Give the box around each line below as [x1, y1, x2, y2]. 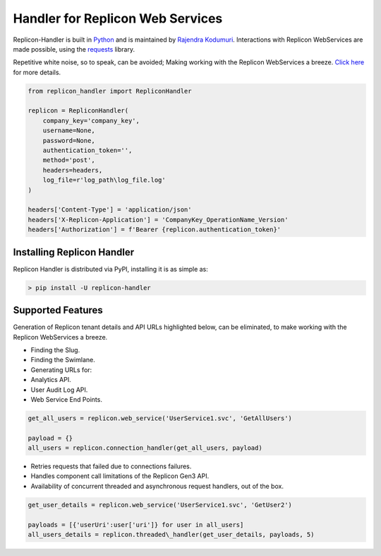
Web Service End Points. [30, 395, 102, 403]
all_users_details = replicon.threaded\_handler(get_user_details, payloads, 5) [28, 531, 315, 538]
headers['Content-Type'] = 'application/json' [28, 206, 192, 214]
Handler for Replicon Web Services [13, 11, 223, 26]
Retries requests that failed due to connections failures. [30, 462, 192, 470]
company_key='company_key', [42, 117, 140, 124]
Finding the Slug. [30, 345, 80, 354]
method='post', [42, 156, 95, 164]
